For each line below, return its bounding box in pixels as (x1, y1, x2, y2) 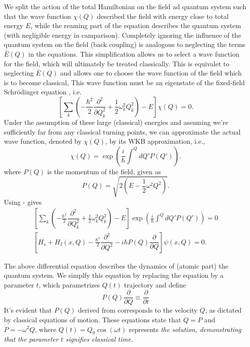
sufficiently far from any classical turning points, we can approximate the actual (4, 126, 241, 136)
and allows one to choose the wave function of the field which (60, 68, 242, 78)
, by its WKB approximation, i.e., (105, 136, 206, 146)
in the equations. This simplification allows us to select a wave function (28, 48, 239, 59)
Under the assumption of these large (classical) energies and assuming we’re (4, 117, 228, 127)
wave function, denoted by (4, 136, 82, 146)
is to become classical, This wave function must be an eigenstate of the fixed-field (4, 77, 245, 87)
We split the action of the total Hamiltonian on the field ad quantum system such (4, 1, 247, 11)
